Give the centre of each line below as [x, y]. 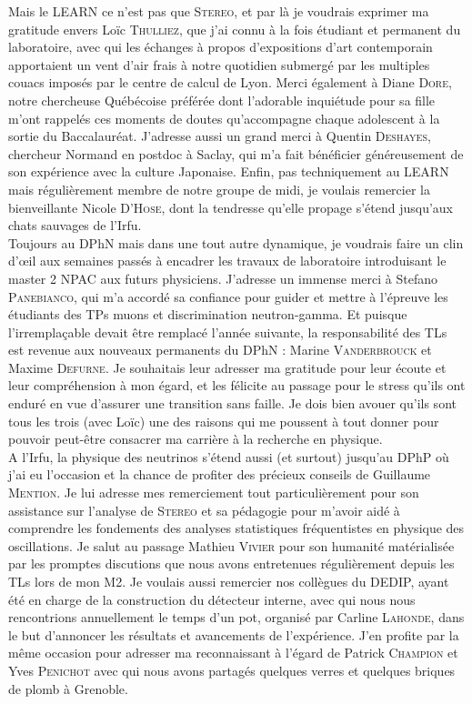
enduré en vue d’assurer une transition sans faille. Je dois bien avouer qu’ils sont [232, 403]
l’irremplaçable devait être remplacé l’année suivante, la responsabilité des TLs [228, 332]
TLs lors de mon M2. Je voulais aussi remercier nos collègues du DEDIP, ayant [229, 581]
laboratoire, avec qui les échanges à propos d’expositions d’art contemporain [221, 47]
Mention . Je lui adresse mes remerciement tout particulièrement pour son [214, 493]
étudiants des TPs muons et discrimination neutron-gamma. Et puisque [208, 314]
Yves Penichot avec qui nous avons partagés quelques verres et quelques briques [232, 670]
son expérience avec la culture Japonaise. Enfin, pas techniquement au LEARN [229, 171]
